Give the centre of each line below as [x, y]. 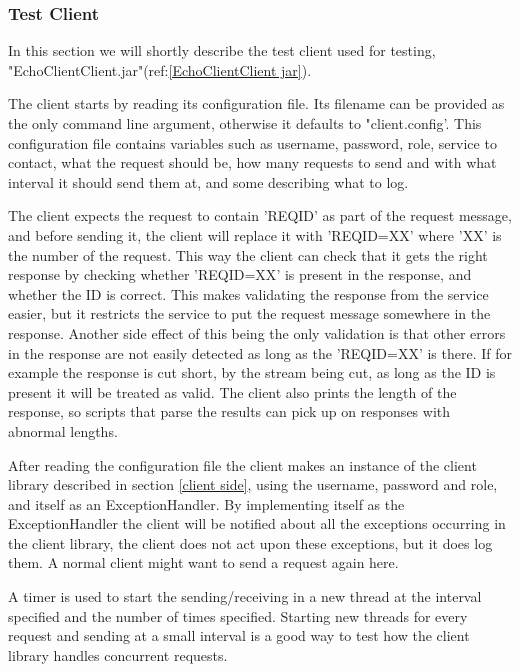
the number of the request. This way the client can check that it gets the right [248, 254]
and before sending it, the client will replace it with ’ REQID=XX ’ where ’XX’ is [255, 234]
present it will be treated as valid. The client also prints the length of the [232, 391]
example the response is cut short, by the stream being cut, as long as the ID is [252, 372]
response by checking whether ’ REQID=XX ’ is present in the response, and [240, 274]
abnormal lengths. [63, 430]
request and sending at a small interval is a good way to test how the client [239, 635]
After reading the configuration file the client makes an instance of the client [242, 464]
